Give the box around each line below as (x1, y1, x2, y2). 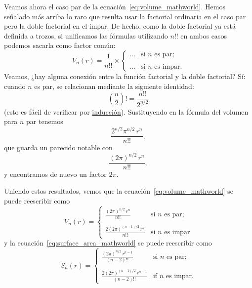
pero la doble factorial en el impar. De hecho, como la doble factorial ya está (4, 21, 236, 31)
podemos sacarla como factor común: (4, 40, 116, 50)
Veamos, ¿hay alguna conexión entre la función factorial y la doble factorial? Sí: (4, 71, 246, 81)
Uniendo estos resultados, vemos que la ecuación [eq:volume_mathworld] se (4, 186, 234, 196)
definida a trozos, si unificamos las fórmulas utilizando (4, 30, 168, 41)
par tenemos (26, 116, 63, 126)
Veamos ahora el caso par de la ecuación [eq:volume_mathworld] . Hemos (4, 1, 225, 11)
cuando (4, 81, 26, 91)
